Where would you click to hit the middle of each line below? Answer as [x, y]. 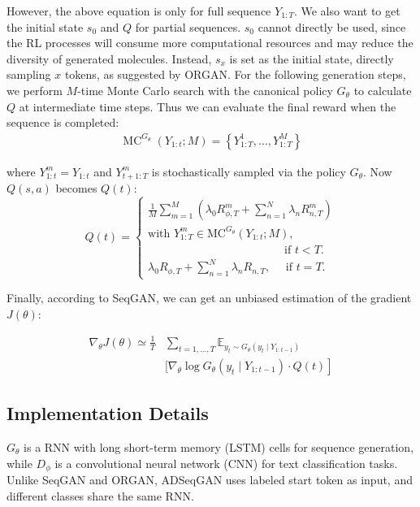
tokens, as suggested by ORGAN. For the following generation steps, [235, 74]
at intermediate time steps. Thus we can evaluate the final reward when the [208, 106]
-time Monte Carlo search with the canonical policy [205, 90]
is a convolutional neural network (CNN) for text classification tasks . [226, 463]
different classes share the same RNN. [100, 495]
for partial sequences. [188, 26]
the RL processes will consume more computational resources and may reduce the [210, 43]
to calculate [383, 90]
